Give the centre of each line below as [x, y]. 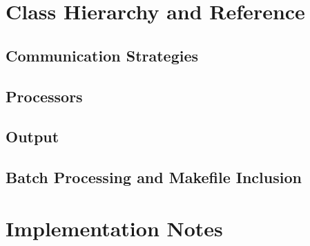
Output [32, 136]
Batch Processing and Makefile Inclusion [154, 177]
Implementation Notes [114, 228]
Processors [44, 96]
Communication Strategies [102, 55]
